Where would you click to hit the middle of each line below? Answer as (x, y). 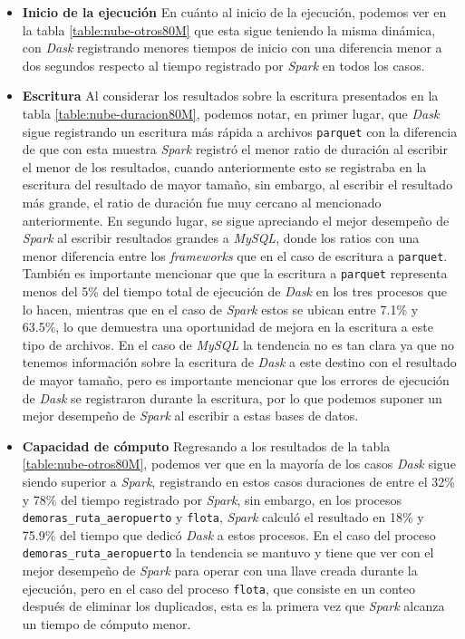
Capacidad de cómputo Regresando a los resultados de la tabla (206, 445)
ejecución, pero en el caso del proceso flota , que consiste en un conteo (218, 588)
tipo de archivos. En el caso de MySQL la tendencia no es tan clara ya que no (238, 344)
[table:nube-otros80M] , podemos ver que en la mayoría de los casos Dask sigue (239, 464)
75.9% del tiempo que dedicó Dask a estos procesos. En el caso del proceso (229, 534)
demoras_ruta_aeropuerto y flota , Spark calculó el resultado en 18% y (223, 517)
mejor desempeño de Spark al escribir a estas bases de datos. (190, 416)
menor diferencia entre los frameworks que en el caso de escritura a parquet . (235, 255)
